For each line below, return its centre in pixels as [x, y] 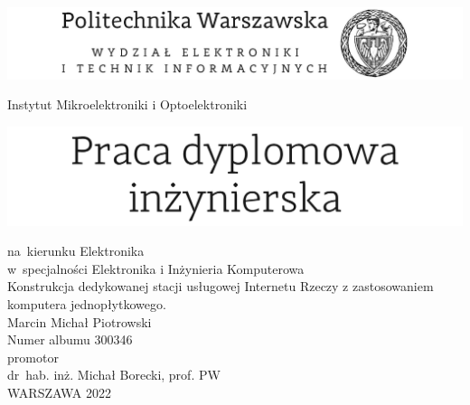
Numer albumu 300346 [70, 339]
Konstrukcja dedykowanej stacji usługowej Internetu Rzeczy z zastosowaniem [221, 286]
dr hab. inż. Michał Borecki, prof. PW [114, 375]
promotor [33, 357]
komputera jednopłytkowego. [87, 304]
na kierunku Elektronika [76, 251]
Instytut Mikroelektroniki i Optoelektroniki [127, 104]
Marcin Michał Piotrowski [80, 321]
